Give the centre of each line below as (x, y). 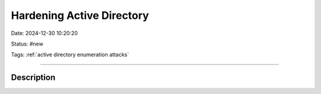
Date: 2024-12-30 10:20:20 (44, 33)
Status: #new (27, 44)
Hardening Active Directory (80, 15)
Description (33, 78)
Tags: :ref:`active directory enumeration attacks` (70, 55)
